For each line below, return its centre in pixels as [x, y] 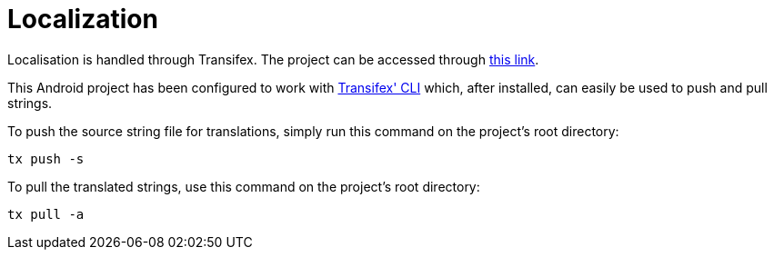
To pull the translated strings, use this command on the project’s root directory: [244, 186]
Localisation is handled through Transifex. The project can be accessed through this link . [273, 59]
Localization [83, 19]
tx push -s [46, 158]
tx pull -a [46, 214]
